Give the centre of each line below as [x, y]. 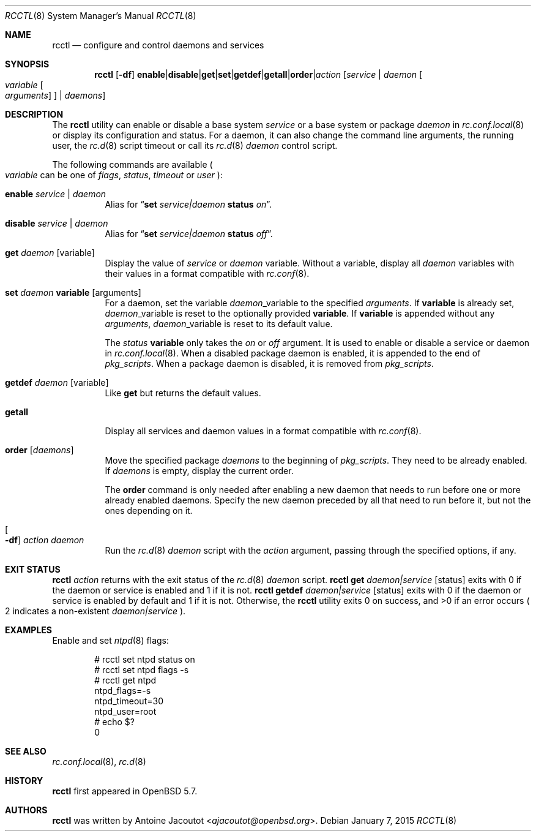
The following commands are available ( [132, 164]
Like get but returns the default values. [183, 393]
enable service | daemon [56, 194]
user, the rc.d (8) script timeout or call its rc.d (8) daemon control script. [195, 145]
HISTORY [24, 781]
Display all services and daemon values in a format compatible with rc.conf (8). [263, 431]
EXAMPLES [28, 630]
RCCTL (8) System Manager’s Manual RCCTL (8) [101, 16]
